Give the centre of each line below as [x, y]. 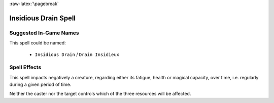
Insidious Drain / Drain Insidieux [77, 54]
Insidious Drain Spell [43, 18]
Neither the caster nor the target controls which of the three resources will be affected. [100, 94]
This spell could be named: [38, 43]
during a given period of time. [40, 85]
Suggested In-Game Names [44, 33]
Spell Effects [25, 67]
